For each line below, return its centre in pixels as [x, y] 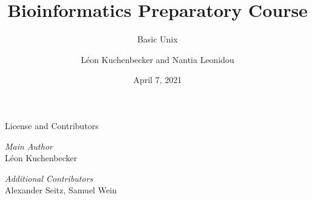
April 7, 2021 [158, 80]
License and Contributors [52, 125]
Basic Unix [158, 39]
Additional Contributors [49, 178]
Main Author [29, 146]
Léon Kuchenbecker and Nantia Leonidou [158, 59]
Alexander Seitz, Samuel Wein [61, 190]
